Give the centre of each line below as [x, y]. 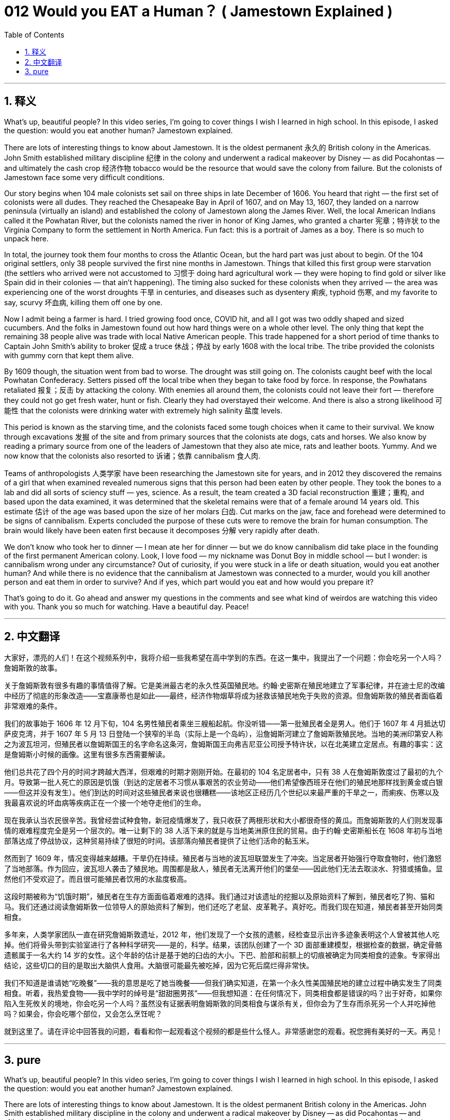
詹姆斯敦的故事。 [33, 668]
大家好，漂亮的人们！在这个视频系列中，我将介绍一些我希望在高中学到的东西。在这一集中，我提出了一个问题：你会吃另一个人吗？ [223, 658]
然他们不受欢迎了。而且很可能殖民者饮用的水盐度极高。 [98, 879]
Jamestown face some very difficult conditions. [85, 177]
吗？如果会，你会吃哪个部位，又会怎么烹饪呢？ [83, 1014]
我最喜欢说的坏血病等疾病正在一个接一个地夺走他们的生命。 [105, 803]
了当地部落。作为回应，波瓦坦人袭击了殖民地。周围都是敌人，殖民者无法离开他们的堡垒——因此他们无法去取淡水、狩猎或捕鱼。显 [223, 869]
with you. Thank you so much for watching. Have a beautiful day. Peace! [127, 606]
